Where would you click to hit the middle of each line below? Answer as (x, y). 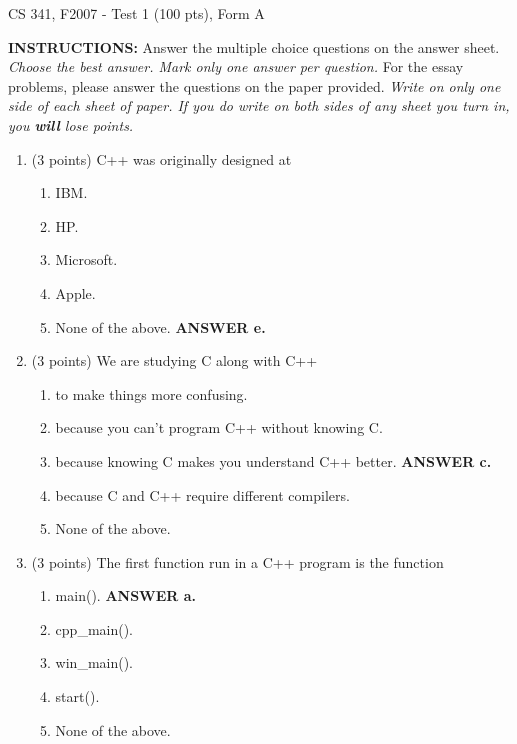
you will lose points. (71, 124)
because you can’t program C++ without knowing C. (219, 427)
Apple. (75, 292)
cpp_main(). (94, 628)
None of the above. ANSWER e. (160, 326)
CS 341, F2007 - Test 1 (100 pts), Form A (136, 13)
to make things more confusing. (151, 393)
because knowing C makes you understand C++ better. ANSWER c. (273, 460)
